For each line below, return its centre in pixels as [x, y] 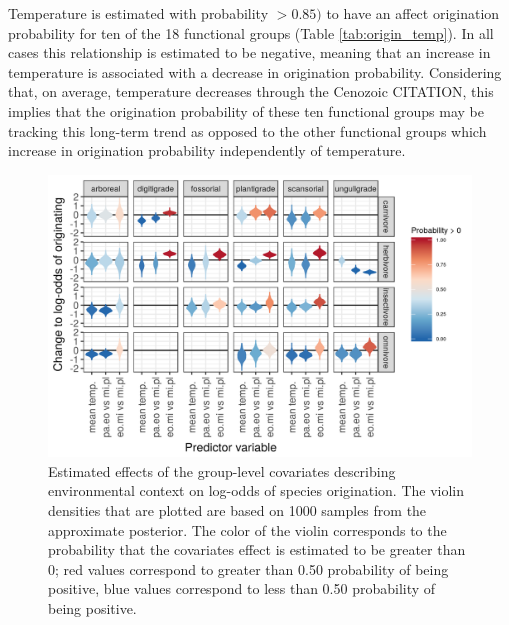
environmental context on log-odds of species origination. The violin [256, 490]
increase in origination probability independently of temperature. [207, 150]
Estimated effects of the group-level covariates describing [222, 470]
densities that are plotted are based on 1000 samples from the [237, 509]
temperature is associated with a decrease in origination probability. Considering [255, 71]
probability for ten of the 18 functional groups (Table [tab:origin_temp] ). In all [251, 32]
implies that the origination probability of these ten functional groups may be [246, 110]
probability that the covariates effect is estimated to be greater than [257, 549]
